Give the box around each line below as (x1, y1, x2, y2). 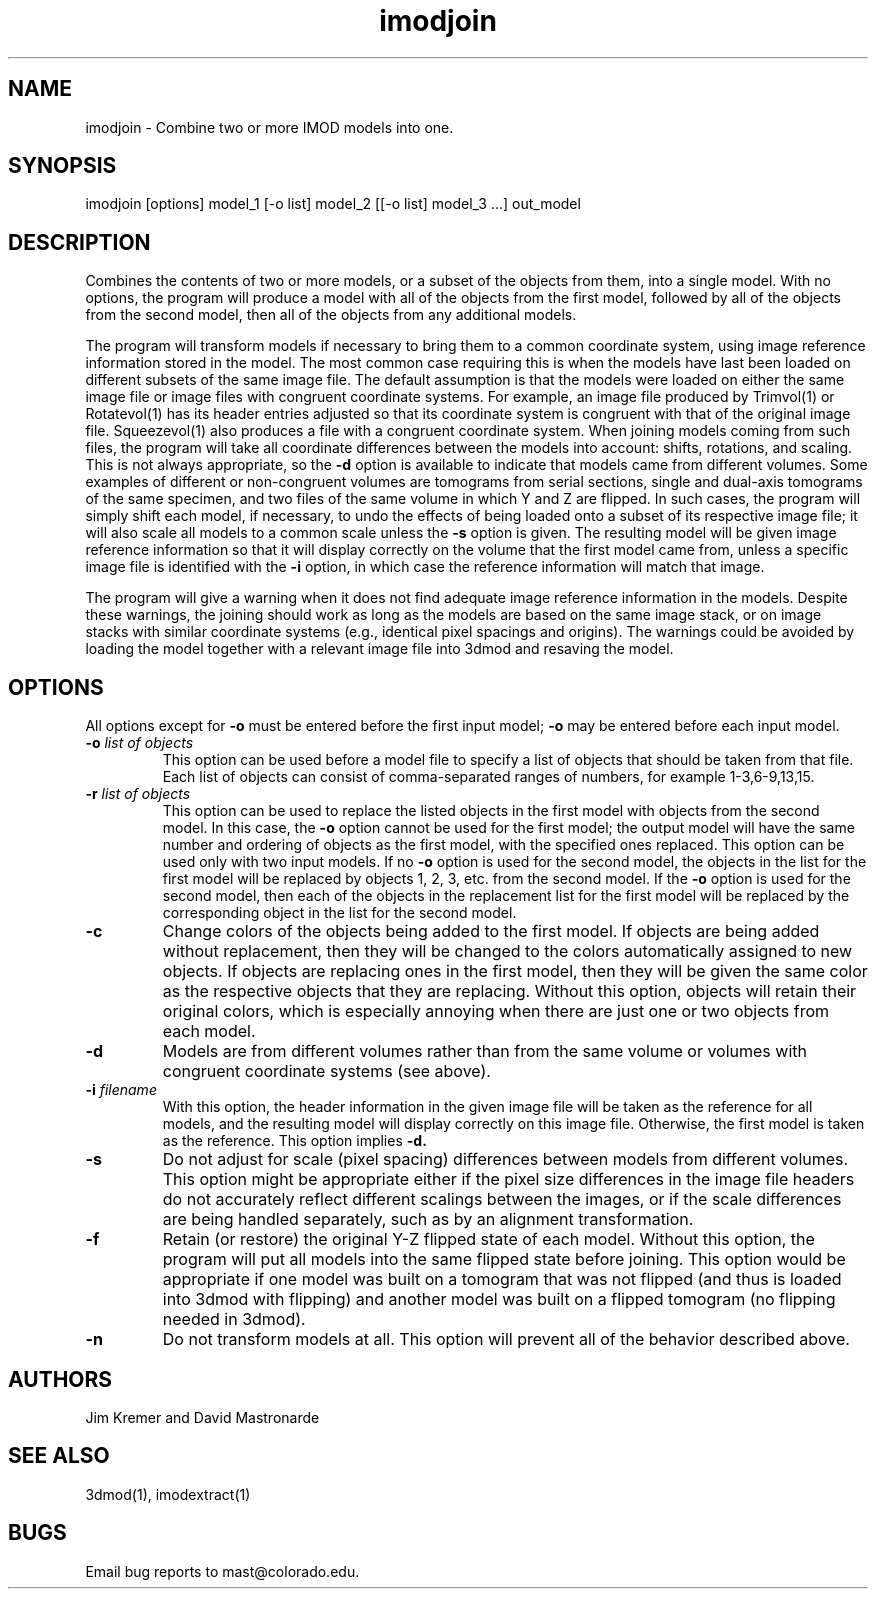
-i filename (85, 1081, 157, 1099)
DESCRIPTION (8, 229, 151, 255)
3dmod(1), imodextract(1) (85, 1485, 251, 1503)
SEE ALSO (8, 1443, 110, 1469)
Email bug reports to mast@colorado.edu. (85, 1562, 360, 1580)
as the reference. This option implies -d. (162, 1132, 427, 1150)
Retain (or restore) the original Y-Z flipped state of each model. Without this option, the (162, 1229, 815, 1250)
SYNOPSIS (8, 153, 117, 179)
